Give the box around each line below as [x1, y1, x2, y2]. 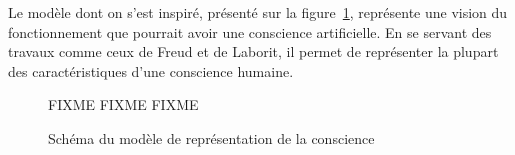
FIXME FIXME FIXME [48, 94, 199, 115]
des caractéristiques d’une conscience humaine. [8, 60, 294, 81]
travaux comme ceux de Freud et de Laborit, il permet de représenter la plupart [8, 41, 499, 62]
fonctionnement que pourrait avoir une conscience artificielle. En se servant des [8, 21, 492, 42]
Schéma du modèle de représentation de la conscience [48, 127, 375, 148]
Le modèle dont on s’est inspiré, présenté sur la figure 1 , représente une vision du [8, 2, 508, 22]
